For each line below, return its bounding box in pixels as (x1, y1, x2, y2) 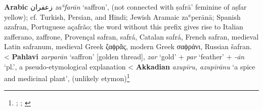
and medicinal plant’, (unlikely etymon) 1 (4, 71, 130, 83)
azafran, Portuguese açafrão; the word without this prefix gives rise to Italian (4, 21, 243, 32)
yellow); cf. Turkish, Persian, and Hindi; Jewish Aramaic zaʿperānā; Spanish (4, 11, 241, 22)
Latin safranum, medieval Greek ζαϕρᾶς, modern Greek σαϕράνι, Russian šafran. (4, 41, 252, 52)
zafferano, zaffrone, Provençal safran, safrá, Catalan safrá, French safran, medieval (4, 31, 259, 42)
